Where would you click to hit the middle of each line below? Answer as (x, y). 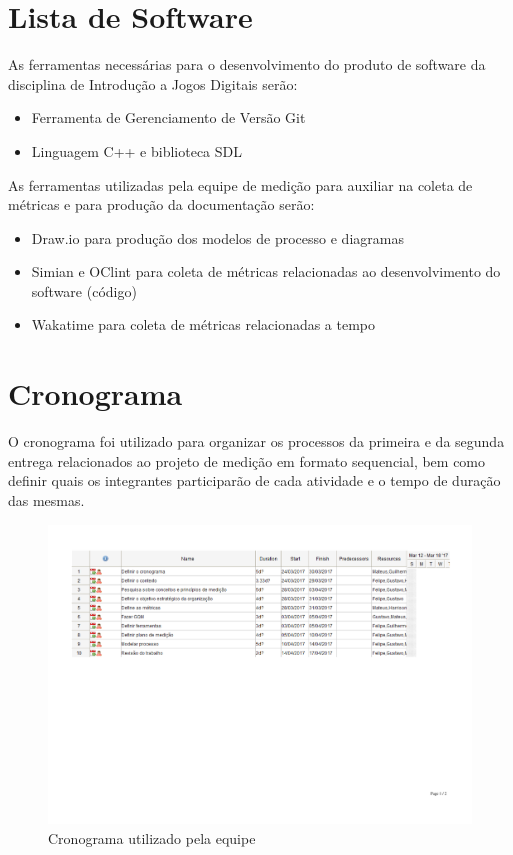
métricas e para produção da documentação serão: (161, 204)
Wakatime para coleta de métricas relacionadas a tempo (203, 324)
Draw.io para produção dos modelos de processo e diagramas (217, 237)
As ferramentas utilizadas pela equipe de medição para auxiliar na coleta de (240, 184)
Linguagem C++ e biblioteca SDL (136, 150)
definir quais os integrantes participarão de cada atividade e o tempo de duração (254, 480)
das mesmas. (46, 499)
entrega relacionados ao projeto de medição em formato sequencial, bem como (247, 460)
